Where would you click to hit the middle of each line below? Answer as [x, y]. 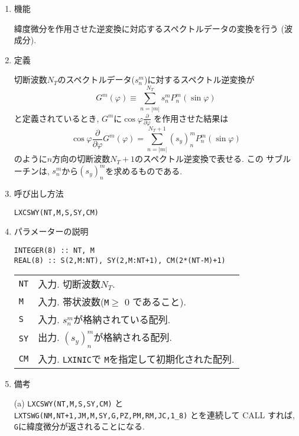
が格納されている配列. [122, 320]
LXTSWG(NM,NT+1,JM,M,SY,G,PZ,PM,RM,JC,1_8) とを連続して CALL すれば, [154, 414]
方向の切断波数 [81, 159]
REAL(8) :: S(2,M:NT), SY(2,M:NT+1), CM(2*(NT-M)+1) [120, 260]
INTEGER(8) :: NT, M [54, 251]
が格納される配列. [133, 337]
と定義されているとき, [56, 118]
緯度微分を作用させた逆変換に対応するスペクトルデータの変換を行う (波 [153, 28]
